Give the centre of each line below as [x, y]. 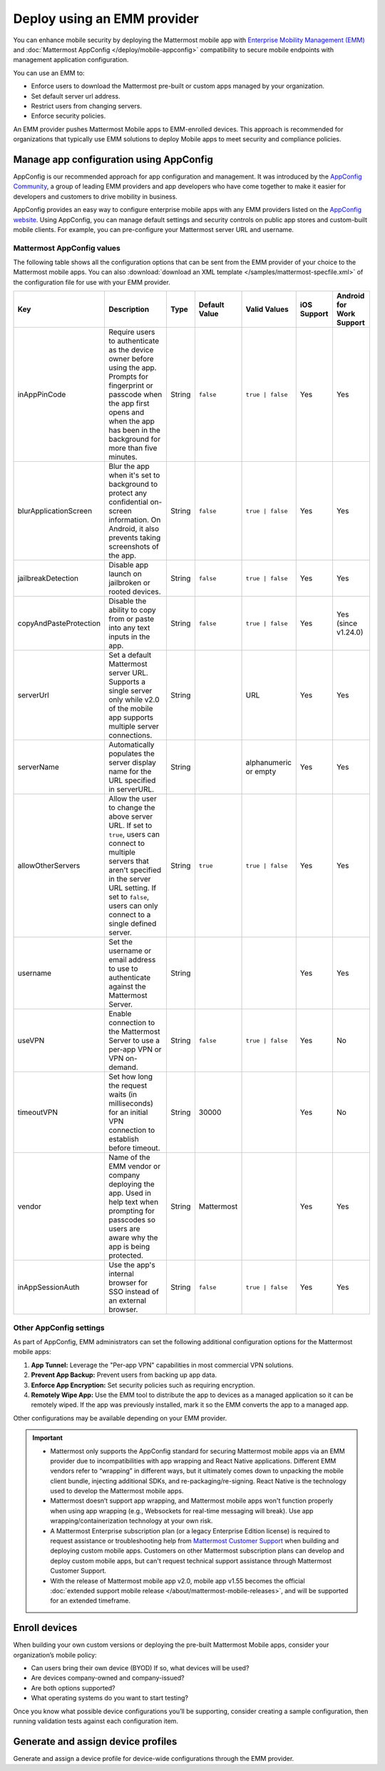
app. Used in [129, 1194]
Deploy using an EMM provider [106, 19]
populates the [131, 754]
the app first [129, 403]
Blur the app [129, 466]
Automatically [131, 745]
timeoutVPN [38, 1112]
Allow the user [132, 799]
